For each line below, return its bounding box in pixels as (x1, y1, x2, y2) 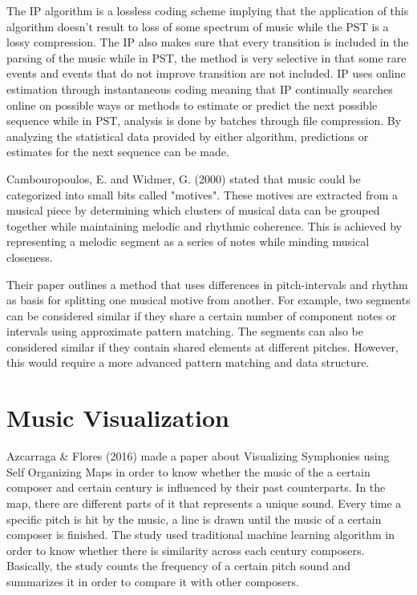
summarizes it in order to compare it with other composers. (6, 573, 299, 589)
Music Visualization (6, 401, 229, 434)
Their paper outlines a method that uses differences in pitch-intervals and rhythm (6, 275, 408, 292)
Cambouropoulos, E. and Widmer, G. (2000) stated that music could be (6, 170, 361, 187)
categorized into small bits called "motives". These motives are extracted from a (6, 186, 399, 203)
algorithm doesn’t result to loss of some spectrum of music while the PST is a (6, 18, 389, 34)
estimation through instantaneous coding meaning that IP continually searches (6, 80, 393, 97)
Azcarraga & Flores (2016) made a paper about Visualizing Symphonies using (6, 448, 390, 464)
